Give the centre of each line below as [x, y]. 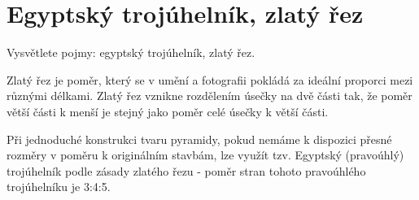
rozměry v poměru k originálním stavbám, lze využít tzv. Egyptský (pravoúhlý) [205, 155]
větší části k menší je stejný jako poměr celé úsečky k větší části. [168, 111]
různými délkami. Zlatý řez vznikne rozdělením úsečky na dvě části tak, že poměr [209, 96]
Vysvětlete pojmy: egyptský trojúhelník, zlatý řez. [131, 52]
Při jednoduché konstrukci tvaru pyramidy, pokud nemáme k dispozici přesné [199, 139]
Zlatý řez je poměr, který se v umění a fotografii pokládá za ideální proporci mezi [210, 79]
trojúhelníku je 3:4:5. [59, 187]
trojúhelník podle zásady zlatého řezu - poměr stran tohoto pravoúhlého [186, 170]
